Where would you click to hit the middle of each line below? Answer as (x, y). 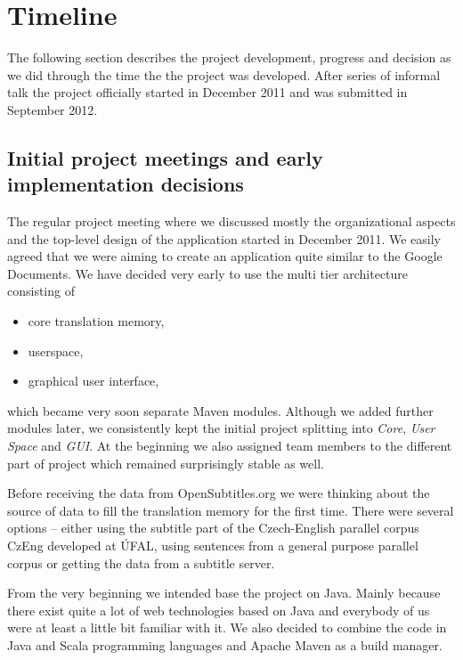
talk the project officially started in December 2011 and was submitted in (207, 92)
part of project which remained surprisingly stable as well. (166, 463)
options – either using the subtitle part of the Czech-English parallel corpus (213, 528)
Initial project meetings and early (165, 157)
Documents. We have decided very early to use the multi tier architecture (208, 273)
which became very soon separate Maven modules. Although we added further (220, 410)
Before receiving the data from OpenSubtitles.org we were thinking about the (219, 493)
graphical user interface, (93, 381)
